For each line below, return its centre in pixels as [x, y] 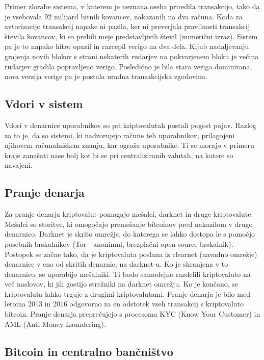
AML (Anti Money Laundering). [55, 324]
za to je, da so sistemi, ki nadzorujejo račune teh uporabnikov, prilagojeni [120, 135]
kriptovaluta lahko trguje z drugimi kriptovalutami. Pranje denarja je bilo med [127, 293]
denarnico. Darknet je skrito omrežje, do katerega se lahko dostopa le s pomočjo [130, 234]
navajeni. [19, 165]
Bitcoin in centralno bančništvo [89, 351]
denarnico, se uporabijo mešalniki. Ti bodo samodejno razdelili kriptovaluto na [128, 274]
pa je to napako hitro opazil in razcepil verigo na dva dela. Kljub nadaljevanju [127, 46]
